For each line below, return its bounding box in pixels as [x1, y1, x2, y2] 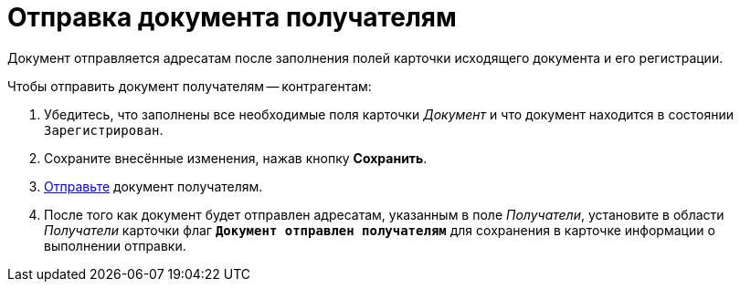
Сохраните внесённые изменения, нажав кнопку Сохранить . [44, 150, 428, 166]
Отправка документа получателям [7, 2, 457, 33]
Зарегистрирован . [44, 121, 164, 138]
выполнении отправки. [44, 237, 186, 253]
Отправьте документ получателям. [44, 178, 263, 194]
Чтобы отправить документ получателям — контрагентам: [7, 77, 372, 94]
